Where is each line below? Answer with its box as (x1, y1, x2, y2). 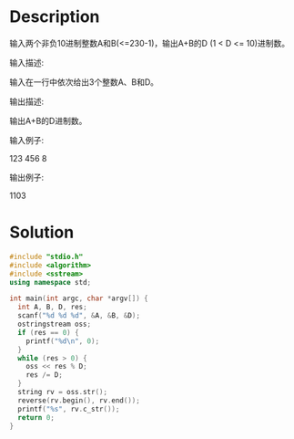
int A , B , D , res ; (17, 303, 88, 312)
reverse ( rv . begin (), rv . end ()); (17, 395, 141, 405)
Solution (9, 222, 75, 243)
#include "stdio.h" (9, 252, 84, 261)
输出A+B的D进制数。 (9, 115, 87, 126)
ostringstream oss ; (17, 319, 92, 329)
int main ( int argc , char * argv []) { (9, 294, 148, 303)
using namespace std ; (9, 277, 92, 287)
